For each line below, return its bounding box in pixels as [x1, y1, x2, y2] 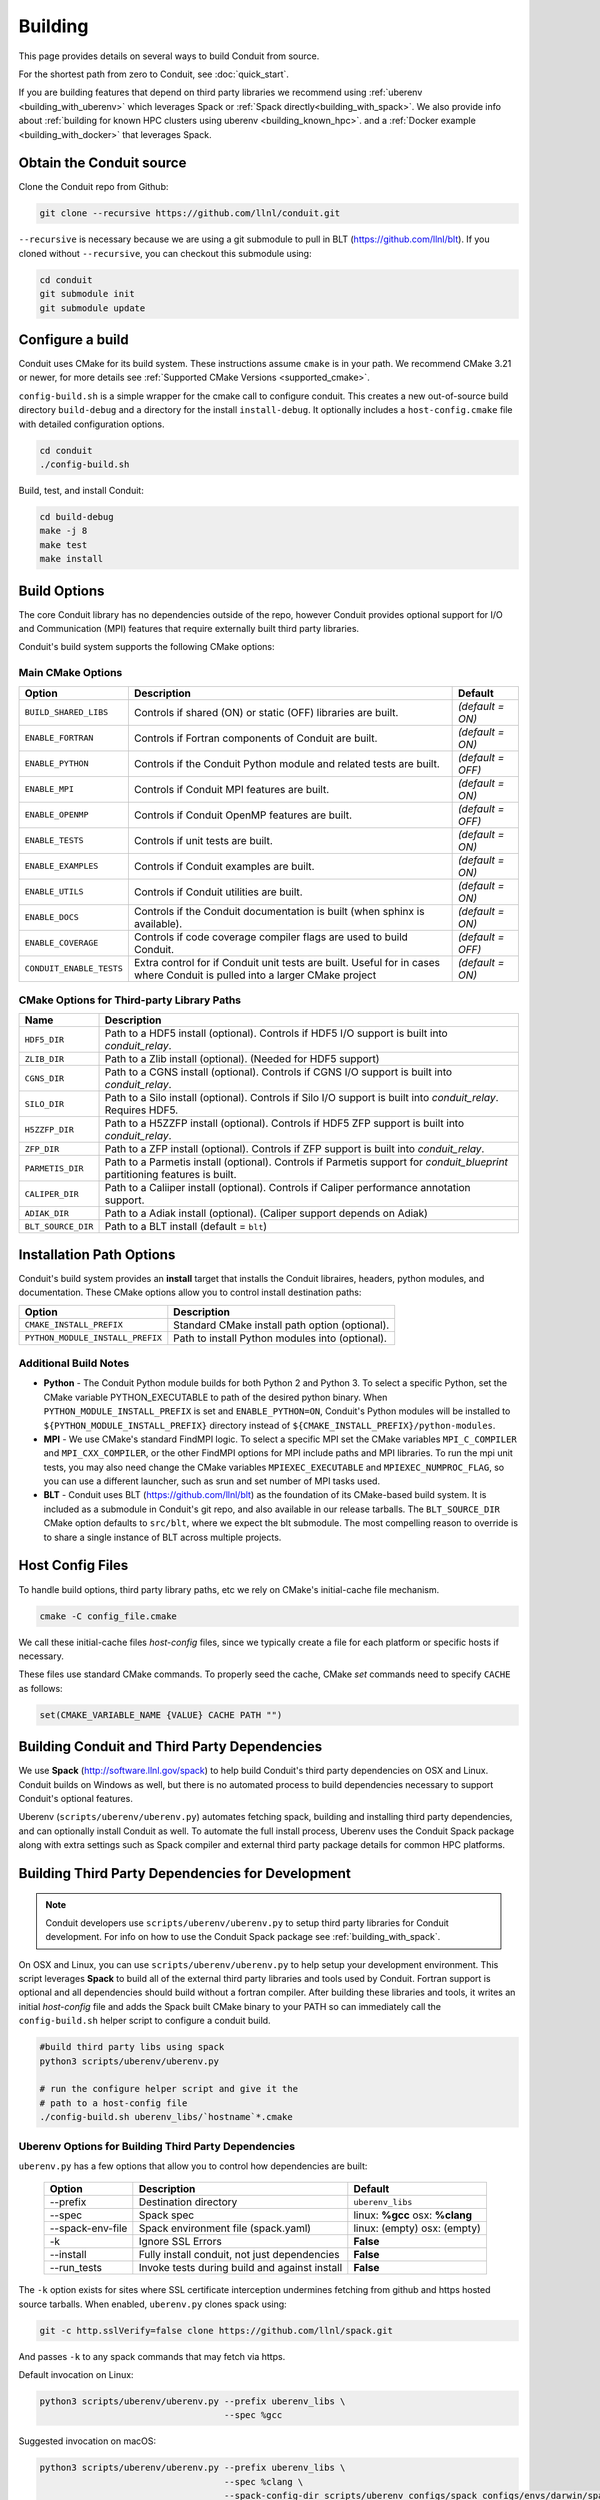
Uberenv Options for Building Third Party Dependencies [18, 2139, 295, 2153]
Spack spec [138, 2208, 195, 2222]
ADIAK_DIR [24, 1208, 70, 1219]
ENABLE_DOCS [24, 912, 79, 923]
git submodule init [39, 288, 135, 300]
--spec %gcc [223, 2410, 283, 2421]
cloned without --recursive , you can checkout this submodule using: [18, 247, 312, 259]
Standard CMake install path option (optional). [173, 1318, 390, 1332]
